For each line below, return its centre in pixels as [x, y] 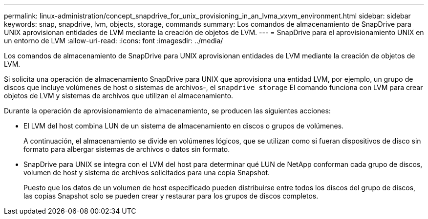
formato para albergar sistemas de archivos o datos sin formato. [127, 149]
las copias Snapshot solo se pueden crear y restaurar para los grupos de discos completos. [171, 196]
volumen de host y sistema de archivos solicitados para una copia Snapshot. [147, 173]
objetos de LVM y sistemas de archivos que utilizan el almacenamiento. [119, 96]
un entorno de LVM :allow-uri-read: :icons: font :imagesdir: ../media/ [114, 41]
